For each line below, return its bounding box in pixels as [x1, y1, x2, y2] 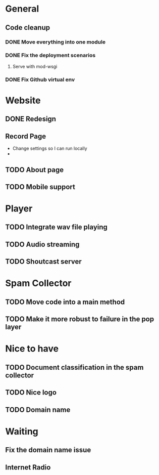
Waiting [5, 425, 39, 437]
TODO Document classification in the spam [5, 363, 144, 372]
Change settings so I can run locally [12, 145, 87, 152]
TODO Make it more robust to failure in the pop [5, 315, 154, 324]
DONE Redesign [5, 115, 57, 123]
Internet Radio [5, 463, 51, 471]
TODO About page [5, 165, 64, 174]
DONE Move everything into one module [5, 38, 106, 46]
